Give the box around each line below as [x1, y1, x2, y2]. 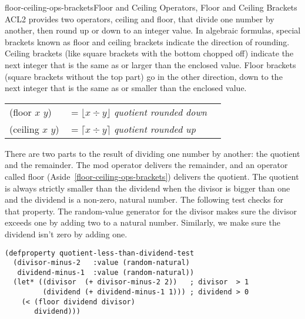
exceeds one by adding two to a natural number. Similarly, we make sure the [5, 216, 280, 229]
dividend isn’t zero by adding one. [5, 227, 128, 240]
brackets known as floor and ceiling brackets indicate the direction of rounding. [5, 35, 290, 48]
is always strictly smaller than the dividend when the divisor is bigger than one [5, 182, 290, 194]
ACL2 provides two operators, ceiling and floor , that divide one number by [5, 12, 274, 25]
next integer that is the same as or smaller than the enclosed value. [5, 82, 247, 94]
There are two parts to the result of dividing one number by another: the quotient [5, 147, 300, 159]
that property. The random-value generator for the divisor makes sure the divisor [5, 204, 297, 217]
